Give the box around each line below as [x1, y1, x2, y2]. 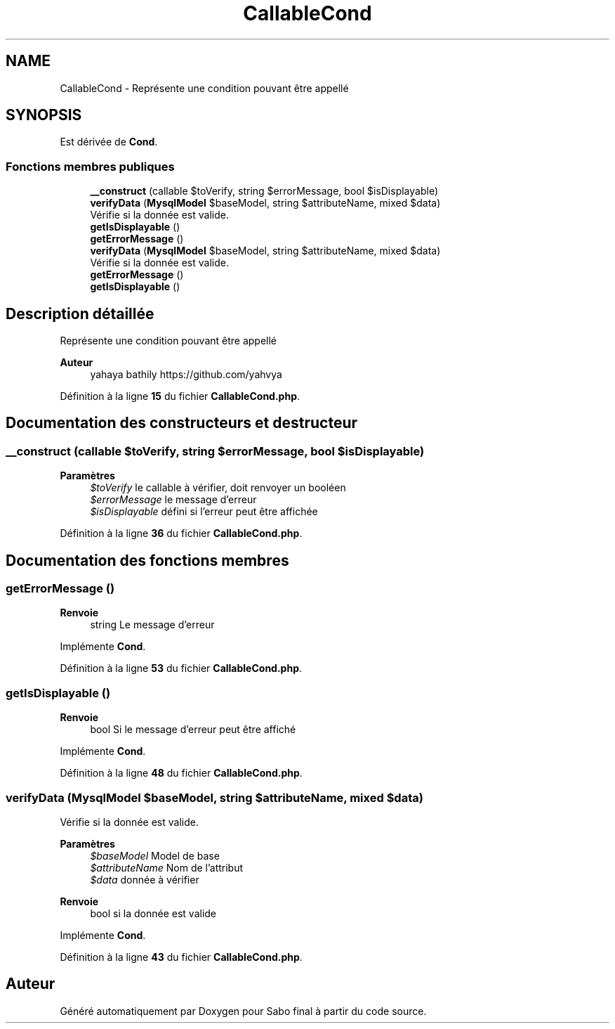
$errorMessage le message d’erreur [90, 493, 257, 506]
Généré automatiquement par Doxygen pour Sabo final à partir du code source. [60, 1004, 427, 1017]
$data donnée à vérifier [90, 873, 199, 886]
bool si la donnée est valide [90, 907, 217, 919]
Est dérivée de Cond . [60, 136, 158, 148]
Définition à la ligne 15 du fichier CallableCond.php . [60, 390, 300, 403]
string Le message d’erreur [90, 619, 215, 631]
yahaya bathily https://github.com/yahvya [90, 368, 282, 381]
